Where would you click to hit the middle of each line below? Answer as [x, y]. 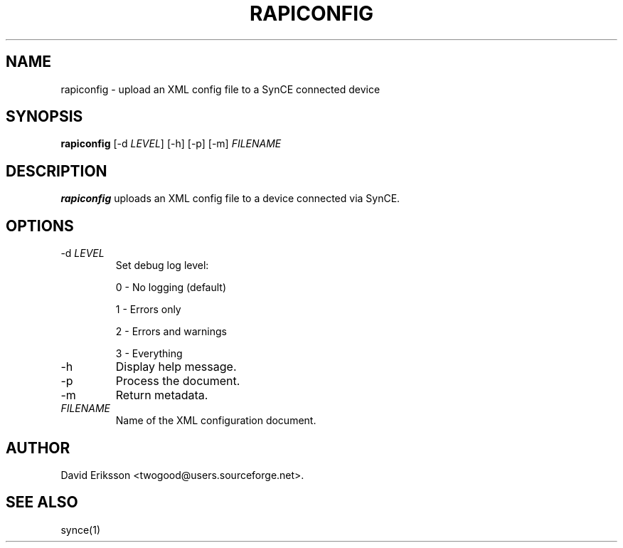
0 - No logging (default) [171, 288]
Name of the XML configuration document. [216, 421]
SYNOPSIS [44, 117]
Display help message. [176, 367]
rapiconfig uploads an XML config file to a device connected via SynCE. [230, 199]
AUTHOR [38, 448]
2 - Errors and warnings [171, 332]
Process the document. [178, 381]
